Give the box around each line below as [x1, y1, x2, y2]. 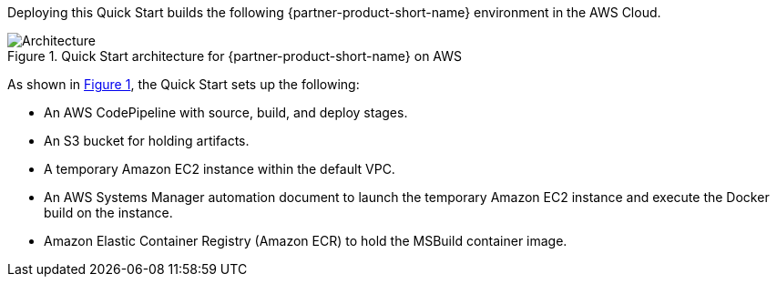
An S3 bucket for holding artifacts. [44, 133, 250, 148]
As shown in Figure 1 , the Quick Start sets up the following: [7, 76, 360, 92]
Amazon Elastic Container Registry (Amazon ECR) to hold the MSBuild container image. [44, 233, 567, 248]
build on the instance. [44, 205, 173, 220]
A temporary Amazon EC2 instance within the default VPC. [44, 161, 395, 177]
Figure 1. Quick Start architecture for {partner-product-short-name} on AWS [7, 48, 463, 64]
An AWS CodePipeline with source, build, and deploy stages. [44, 105, 408, 120]
